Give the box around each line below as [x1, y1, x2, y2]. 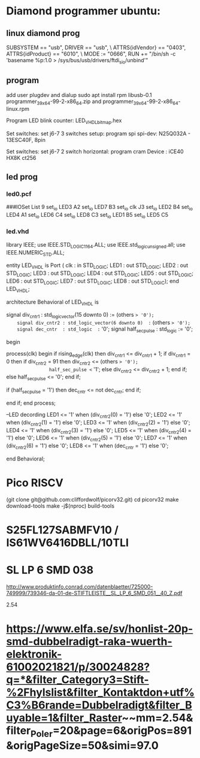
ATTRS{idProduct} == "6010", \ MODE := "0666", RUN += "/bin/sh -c [6, 50, 176, 57]
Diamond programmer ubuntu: [6, 4, 160, 18]
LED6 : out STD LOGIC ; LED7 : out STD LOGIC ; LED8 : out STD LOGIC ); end [6, 277, 180, 286]
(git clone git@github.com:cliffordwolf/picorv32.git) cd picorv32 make [6, 496, 179, 503]
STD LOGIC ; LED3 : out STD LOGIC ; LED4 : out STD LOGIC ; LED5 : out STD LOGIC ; [6, 269, 193, 278]
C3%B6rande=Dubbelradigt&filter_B [6, 699, 193, 712]
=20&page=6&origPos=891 [52, 724, 192, 738]
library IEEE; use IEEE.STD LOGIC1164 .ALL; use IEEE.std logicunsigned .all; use [6, 241, 186, 250]
